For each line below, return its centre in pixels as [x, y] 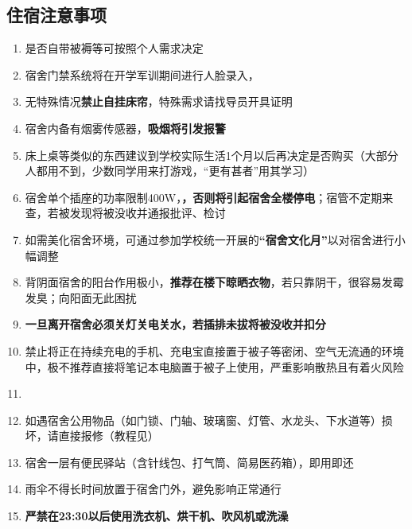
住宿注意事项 [56, 15]
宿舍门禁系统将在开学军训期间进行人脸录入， [142, 74]
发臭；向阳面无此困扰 [81, 297]
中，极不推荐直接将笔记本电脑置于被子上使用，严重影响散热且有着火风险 [214, 366]
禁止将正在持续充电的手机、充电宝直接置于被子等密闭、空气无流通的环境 [214, 350]
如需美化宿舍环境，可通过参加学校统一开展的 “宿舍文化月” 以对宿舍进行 [210, 239]
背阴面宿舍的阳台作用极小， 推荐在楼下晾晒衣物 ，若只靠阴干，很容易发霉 [214, 282]
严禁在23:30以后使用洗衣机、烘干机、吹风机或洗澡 [157, 516]
